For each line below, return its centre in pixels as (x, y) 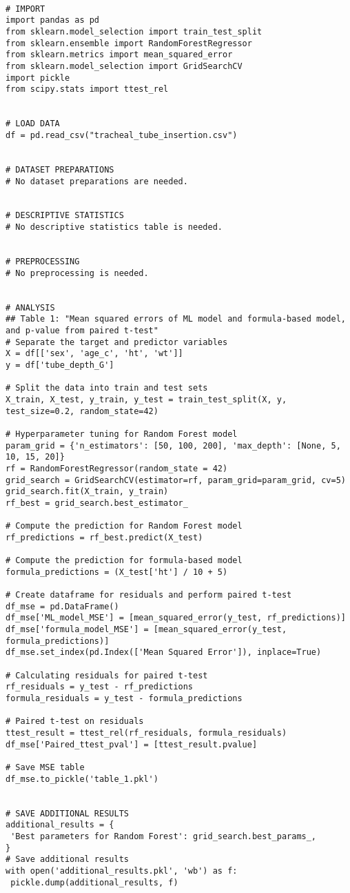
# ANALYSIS (30, 307)
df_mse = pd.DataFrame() (62, 606)
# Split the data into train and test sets (107, 388)
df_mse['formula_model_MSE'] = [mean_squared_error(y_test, (146, 630)
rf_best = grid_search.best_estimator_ (97, 503)
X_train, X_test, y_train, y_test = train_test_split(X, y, (146, 399)
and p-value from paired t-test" (82, 331)
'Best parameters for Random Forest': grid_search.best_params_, (164, 836)
